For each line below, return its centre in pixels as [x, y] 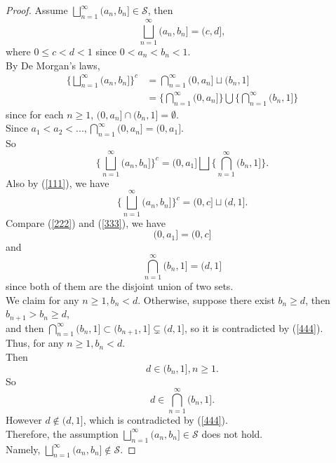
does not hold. [232, 433]
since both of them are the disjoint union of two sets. [120, 285]
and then [25, 327]
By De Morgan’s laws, [53, 65]
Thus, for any [35, 343]
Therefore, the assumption [62, 433]
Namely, [23, 449]
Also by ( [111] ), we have [58, 182]
